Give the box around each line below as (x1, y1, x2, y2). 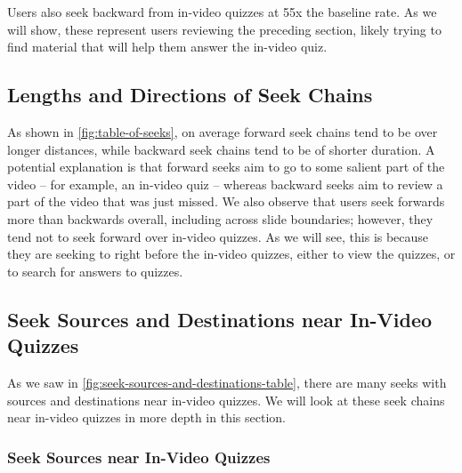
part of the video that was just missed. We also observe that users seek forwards (7, 192, 445, 211)
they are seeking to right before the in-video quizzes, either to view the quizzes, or (7, 245, 456, 263)
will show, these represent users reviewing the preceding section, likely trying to (7, 20, 442, 38)
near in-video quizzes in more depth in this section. (7, 408, 286, 427)
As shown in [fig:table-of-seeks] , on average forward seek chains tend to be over (7, 122, 438, 140)
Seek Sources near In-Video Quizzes (7, 445, 271, 468)
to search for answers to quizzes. (7, 261, 183, 280)
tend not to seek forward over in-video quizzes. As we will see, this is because (7, 227, 429, 245)
